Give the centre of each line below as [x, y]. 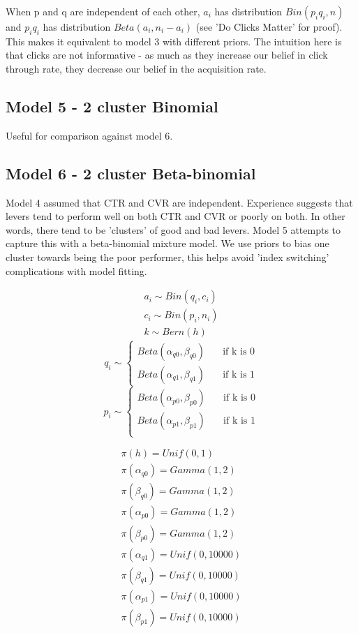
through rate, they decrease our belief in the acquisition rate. [136, 68]
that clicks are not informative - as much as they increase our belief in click [167, 55]
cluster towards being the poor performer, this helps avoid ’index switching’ [167, 256]
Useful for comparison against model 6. [89, 135]
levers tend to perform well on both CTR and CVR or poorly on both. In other [176, 216]
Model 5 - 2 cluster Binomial [112, 106]
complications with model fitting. [76, 270]
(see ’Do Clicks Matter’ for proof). [269, 27]
